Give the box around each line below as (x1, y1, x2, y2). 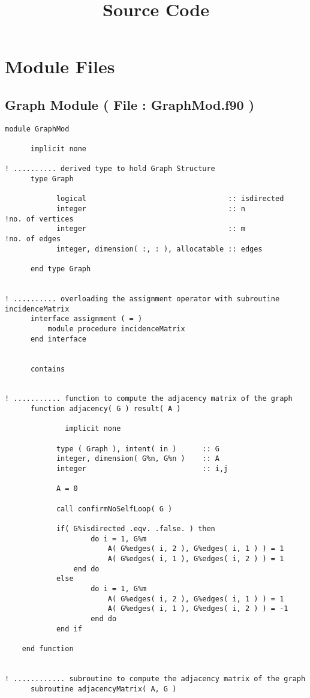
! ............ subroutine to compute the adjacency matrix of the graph (5, 674, 306, 683)
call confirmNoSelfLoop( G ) (56, 504, 173, 513)
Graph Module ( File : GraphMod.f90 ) (5, 95, 255, 113)
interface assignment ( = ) (30, 314, 143, 323)
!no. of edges (5, 234, 61, 243)
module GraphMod (5, 124, 70, 133)
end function (22, 644, 74, 653)
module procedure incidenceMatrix (47, 324, 185, 333)
